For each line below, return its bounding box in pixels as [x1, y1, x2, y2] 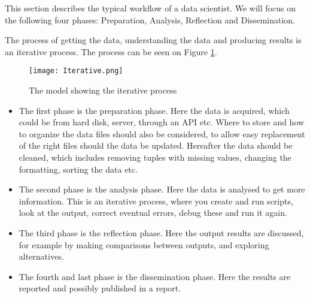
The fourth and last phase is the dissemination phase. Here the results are [19, 270, 291, 282]
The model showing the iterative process [29, 84, 177, 97]
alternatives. [19, 250, 64, 263]
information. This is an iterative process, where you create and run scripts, [19, 194, 293, 207]
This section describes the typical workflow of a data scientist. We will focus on [5, 2, 296, 14]
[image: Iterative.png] [29, 67, 123, 76]
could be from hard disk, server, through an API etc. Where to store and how [19, 116, 305, 128]
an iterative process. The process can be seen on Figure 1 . [5, 45, 217, 58]
